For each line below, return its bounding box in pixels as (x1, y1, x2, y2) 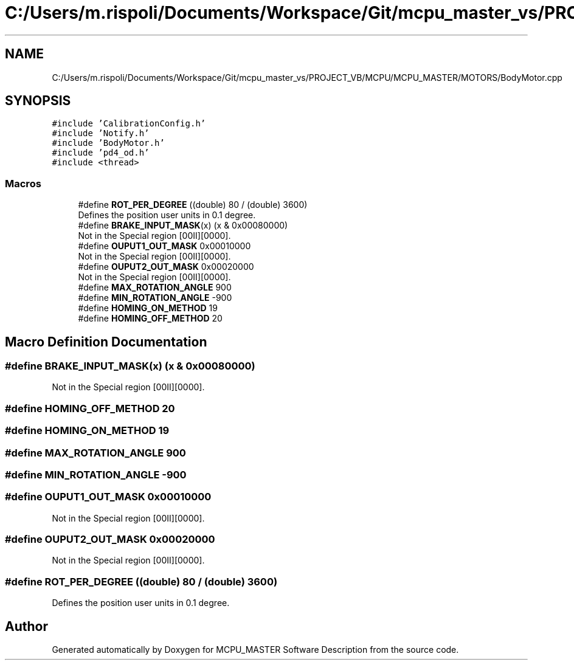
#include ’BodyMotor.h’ (52, 138, 165, 148)
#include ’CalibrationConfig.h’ (52, 119, 206, 129)
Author (5, 618, 48, 634)
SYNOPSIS (5, 93, 71, 109)
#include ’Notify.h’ (52, 128, 150, 139)
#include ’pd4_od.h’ (52, 148, 150, 158)
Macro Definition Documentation (5, 334, 207, 350)
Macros (5, 177, 41, 190)
